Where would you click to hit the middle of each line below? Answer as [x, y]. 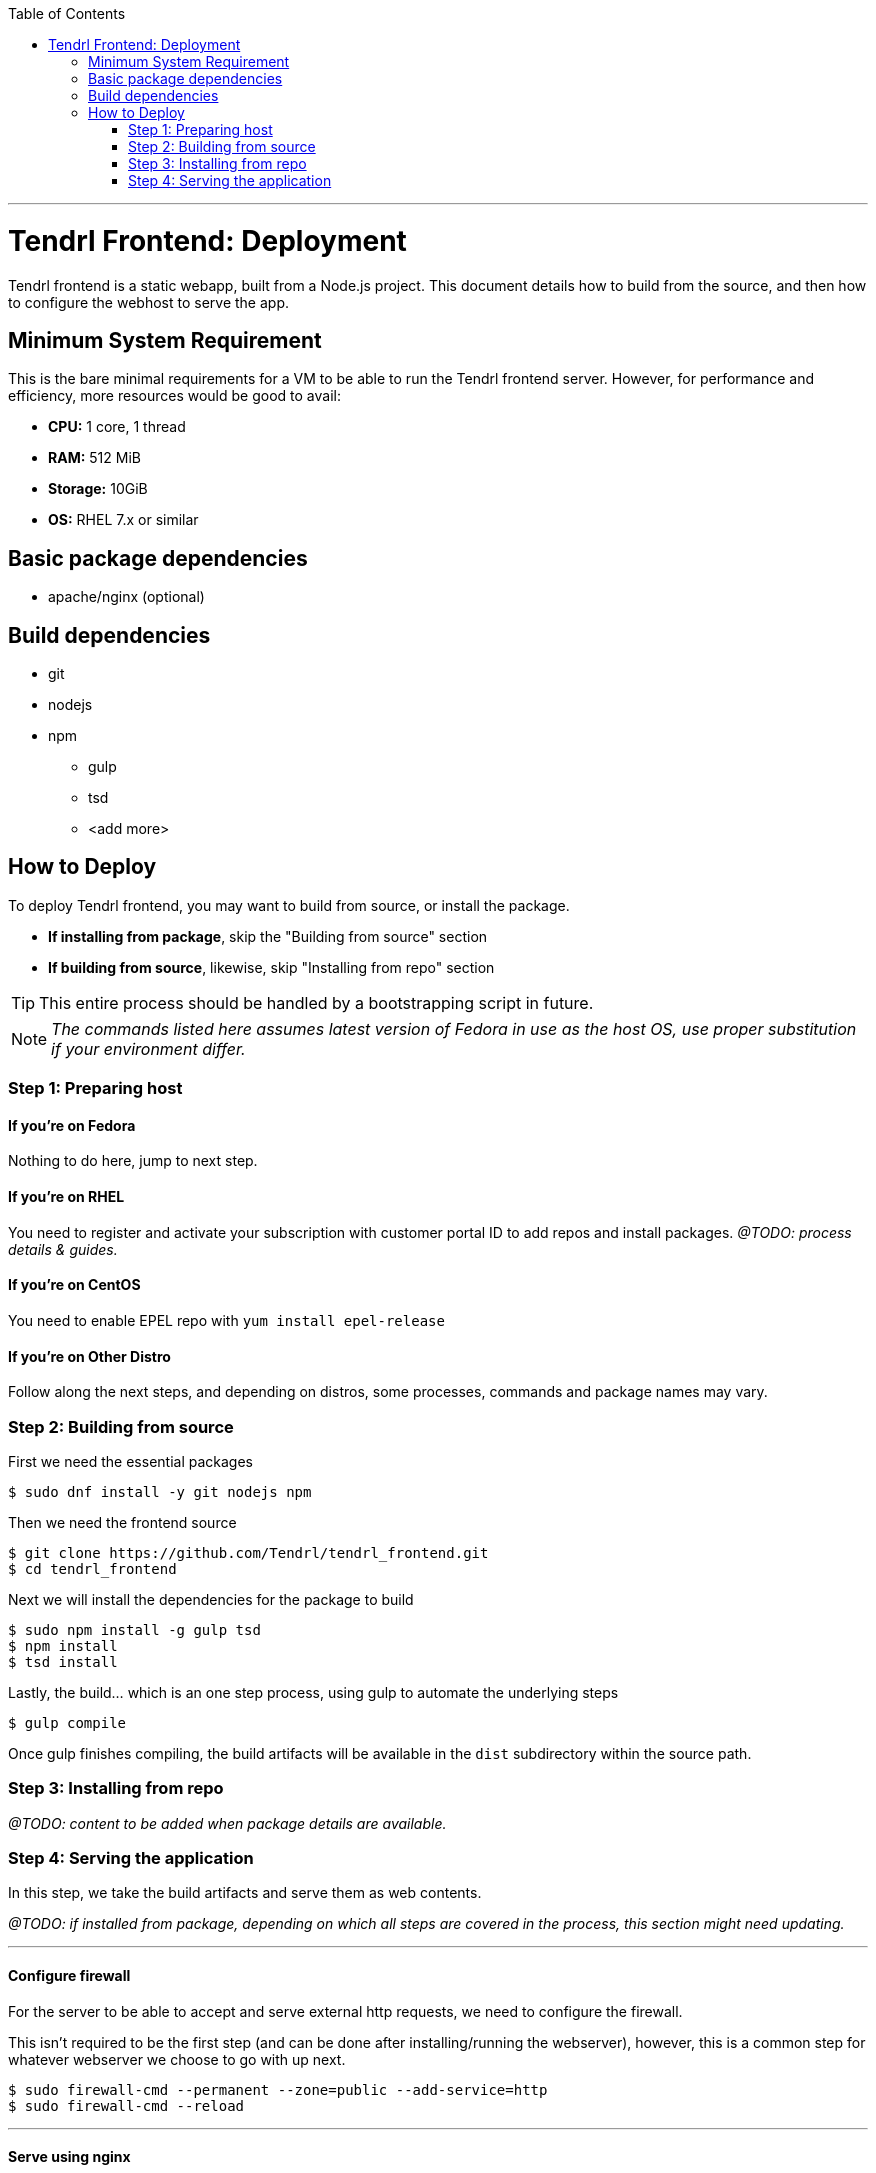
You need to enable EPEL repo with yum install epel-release [226, 1320]
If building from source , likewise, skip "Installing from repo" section [271, 967]
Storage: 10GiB [98, 489]
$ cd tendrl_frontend [92, 1568]
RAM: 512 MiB [94, 458]
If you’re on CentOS [74, 1285]
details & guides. [63, 1249]
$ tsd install [63, 1661]
